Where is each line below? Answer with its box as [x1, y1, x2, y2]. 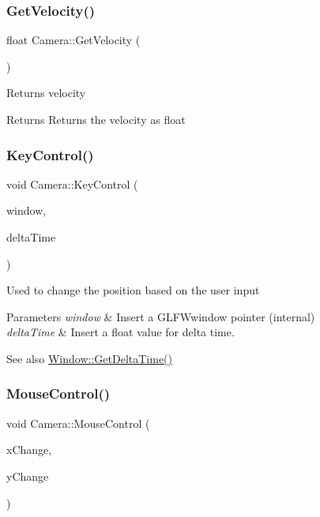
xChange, [6, 441, 52, 458]
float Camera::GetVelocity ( [6, 32, 141, 48]
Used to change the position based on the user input [6, 282, 260, 298]
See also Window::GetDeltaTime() [6, 350, 172, 366]
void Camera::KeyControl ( [6, 175, 138, 192]
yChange [6, 467, 49, 484]
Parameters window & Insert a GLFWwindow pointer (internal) [6, 308, 315, 324]
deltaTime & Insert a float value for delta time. [6, 324, 235, 340]
